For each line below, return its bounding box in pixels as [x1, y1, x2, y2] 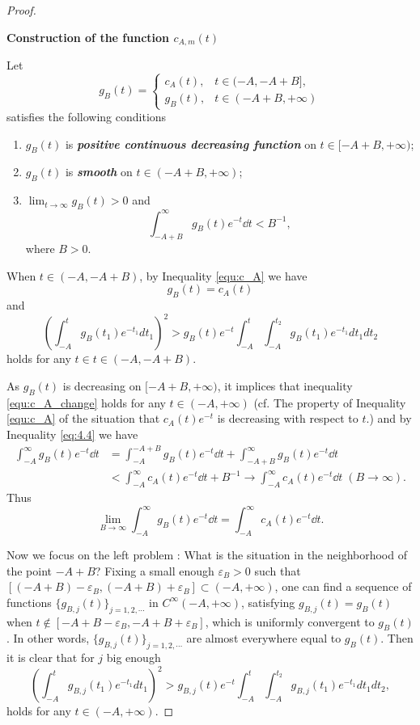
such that [254, 562, 301, 579]
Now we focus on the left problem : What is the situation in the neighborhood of [6, 546, 407, 563]
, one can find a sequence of [274, 578, 412, 595]
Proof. [6, 2, 36, 18]
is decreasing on [62, 377, 142, 394]
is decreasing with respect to [217, 410, 358, 427]
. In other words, [6, 630, 90, 647]
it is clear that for [6, 649, 95, 666]
